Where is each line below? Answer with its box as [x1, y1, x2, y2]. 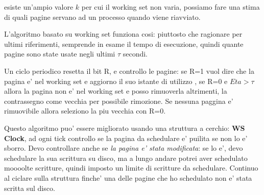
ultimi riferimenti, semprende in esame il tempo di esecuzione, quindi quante [4, 38, 244, 49]
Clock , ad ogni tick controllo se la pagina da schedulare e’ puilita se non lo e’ [4, 132, 248, 143]
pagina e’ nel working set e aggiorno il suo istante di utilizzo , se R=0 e [4, 75, 228, 86]
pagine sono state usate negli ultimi [4, 48, 115, 59]
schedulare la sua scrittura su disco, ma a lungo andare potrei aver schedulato [4, 152, 248, 163]
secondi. [123, 48, 148, 59]
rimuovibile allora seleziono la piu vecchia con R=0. [4, 105, 166, 116]
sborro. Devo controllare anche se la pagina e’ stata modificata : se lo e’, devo [4, 143, 243, 153]
